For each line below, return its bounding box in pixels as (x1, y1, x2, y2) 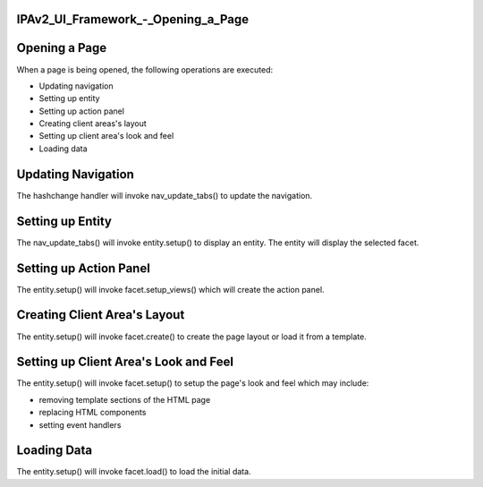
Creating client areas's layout (38, 118, 147, 129)
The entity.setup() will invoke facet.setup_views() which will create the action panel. (16, 284, 326, 295)
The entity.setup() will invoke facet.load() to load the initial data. (16, 466, 251, 477)
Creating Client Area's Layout (16, 307, 185, 322)
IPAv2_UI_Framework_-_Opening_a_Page (16, 12, 250, 27)
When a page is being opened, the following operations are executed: (16, 64, 273, 75)
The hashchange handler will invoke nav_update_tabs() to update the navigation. (16, 190, 313, 201)
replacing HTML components (38, 407, 147, 418)
